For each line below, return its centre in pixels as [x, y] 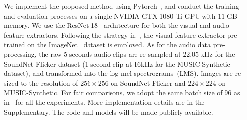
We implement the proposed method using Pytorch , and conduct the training [122, 6]
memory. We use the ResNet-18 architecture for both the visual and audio [117, 25]
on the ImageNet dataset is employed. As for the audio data [119, 44]
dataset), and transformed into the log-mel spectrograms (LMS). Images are [118, 73]
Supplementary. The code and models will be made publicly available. [109, 111]
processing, [20, 54]
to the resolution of [49, 83]
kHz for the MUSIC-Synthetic [186, 63]
